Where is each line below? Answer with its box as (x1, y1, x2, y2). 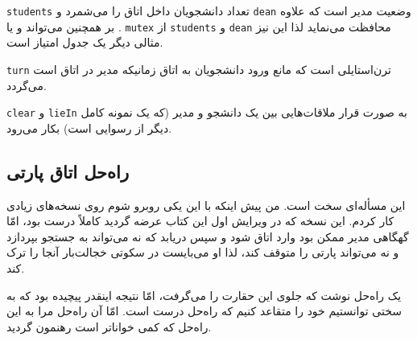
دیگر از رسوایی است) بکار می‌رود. (6, 119, 172, 136)
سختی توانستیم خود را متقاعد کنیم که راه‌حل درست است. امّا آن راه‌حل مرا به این (6, 302, 402, 319)
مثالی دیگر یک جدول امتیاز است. (6, 34, 163, 51)
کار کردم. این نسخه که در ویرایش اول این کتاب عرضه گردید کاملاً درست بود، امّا (6, 212, 394, 229)
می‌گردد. (6, 76, 47, 93)
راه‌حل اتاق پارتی (6, 158, 130, 183)
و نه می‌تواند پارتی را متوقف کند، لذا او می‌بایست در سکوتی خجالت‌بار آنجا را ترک (6, 244, 399, 261)
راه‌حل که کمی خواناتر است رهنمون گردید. (6, 318, 212, 335)
